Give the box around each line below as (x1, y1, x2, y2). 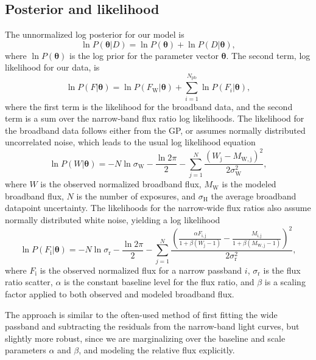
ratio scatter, (5, 275, 53, 288)
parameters (5, 344, 46, 356)
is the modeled (222, 178, 276, 190)
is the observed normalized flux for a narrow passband (40, 263, 242, 276)
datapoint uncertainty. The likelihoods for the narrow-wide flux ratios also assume (5, 201, 311, 214)
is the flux (263, 263, 301, 276)
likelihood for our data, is (5, 61, 100, 74)
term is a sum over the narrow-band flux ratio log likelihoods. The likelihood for (5, 112, 304, 125)
